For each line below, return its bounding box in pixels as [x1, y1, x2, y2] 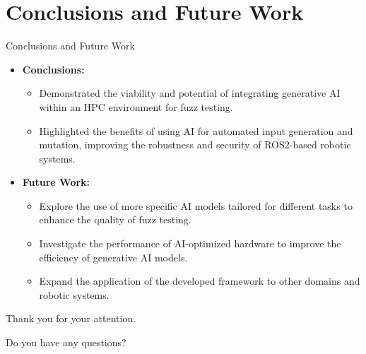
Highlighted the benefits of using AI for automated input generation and [39, 123, 353, 138]
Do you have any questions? [6, 335, 126, 350]
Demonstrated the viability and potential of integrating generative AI [39, 85, 341, 100]
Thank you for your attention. [6, 311, 136, 326]
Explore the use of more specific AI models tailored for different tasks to [39, 198, 353, 213]
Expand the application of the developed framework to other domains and [39, 273, 360, 288]
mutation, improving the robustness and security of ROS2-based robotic [39, 137, 351, 152]
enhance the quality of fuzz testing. [39, 212, 191, 227]
